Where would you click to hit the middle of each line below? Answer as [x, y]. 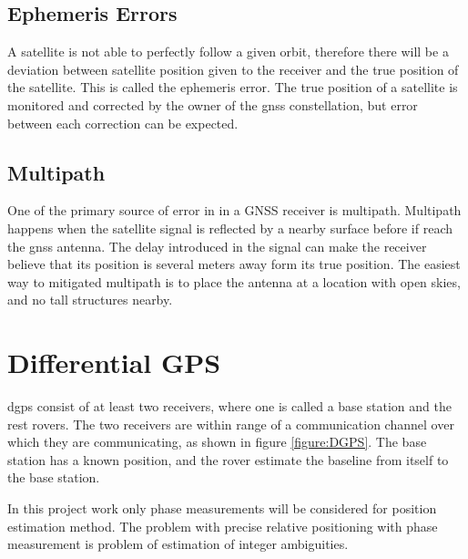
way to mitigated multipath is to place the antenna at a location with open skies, [234, 281]
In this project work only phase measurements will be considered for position [222, 508]
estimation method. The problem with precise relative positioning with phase [223, 526]
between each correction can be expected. [123, 123]
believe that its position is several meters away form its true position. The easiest [234, 264]
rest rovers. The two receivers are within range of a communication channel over [231, 424]
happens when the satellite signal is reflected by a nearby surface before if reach [230, 228]
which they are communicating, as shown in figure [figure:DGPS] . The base [217, 442]
